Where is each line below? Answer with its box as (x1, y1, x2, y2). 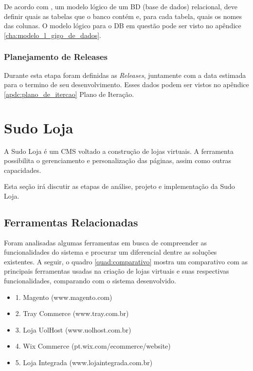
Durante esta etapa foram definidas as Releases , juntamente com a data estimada (4, 70, 246, 80)
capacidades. (4, 165, 41, 175)
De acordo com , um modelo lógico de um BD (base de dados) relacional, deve (4, 1, 237, 11)
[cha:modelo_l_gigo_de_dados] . (4, 30, 102, 40)
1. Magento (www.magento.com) (15, 292, 112, 302)
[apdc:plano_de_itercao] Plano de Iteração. (4, 89, 134, 99)
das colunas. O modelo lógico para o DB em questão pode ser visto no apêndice (4, 20, 241, 31)
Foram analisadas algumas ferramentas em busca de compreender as (4, 237, 207, 247)
